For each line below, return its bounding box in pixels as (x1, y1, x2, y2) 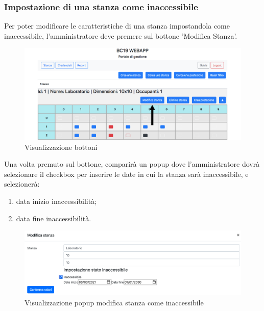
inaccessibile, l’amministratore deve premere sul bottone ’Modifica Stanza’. (4, 30, 237, 41)
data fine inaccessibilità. (16, 213, 91, 223)
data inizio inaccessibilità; (16, 196, 97, 206)
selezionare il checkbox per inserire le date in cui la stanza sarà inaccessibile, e (4, 168, 249, 179)
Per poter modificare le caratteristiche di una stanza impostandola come (4, 20, 230, 31)
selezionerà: (4, 178, 40, 189)
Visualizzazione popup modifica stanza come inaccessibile (25, 297, 204, 307)
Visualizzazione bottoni (25, 141, 98, 152)
